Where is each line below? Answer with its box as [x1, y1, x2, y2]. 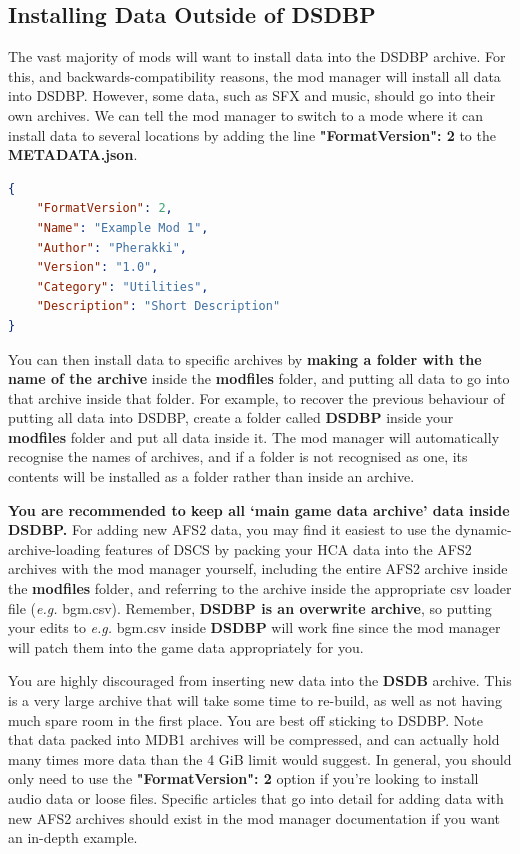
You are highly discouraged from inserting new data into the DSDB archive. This [8, 670, 512, 691]
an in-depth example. [8, 827, 138, 848]
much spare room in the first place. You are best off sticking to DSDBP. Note [8, 709, 483, 730]
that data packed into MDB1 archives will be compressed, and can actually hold [8, 729, 500, 750]
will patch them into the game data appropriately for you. [8, 636, 364, 657]
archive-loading [8, 538, 101, 559]
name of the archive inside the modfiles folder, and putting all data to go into [8, 368, 510, 389]
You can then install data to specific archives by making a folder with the [8, 348, 482, 369]
